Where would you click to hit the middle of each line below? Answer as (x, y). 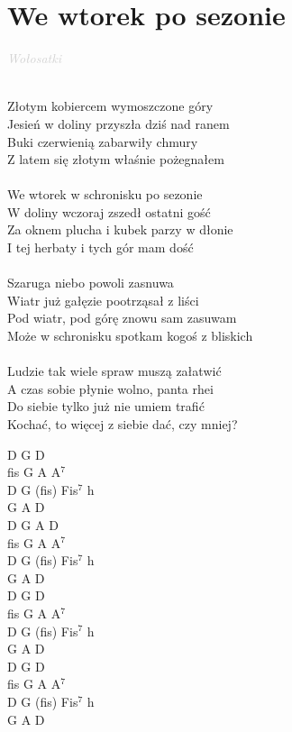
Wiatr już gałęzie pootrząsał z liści (103, 300)
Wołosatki (34, 58)
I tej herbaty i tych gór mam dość (100, 247)
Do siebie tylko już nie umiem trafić (106, 406)
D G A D (33, 524)
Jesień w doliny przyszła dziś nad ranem (119, 123)
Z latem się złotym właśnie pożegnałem (116, 159)
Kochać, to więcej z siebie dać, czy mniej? (123, 424)
